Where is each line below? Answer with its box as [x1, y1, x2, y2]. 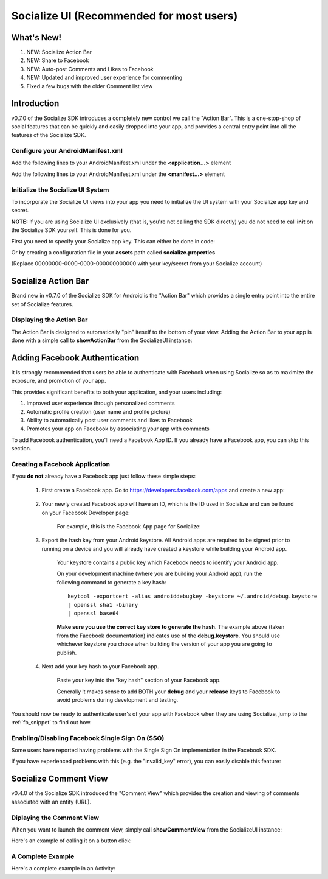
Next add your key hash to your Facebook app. [41, 662, 159, 670]
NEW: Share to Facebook [26, 57, 89, 64]
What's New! [11, 32, 62, 43]
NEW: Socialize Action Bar [26, 49, 92, 56]
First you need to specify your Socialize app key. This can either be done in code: [11, 237, 216, 245]
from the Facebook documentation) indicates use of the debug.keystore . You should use [56, 632, 281, 639]
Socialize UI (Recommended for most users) [11, 9, 238, 23]
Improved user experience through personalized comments [26, 399, 176, 407]
